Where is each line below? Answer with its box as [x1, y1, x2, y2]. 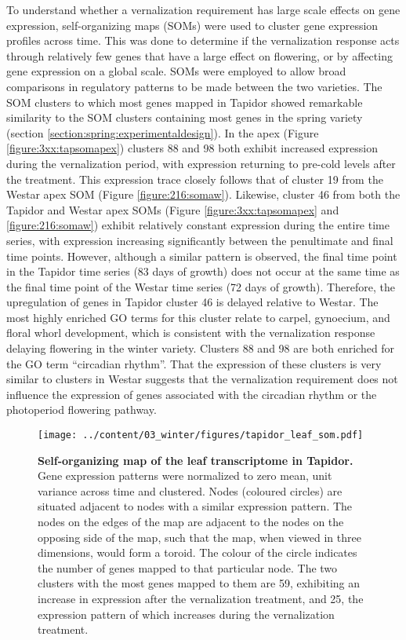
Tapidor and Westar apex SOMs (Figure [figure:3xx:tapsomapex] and [6, 201, 339, 218]
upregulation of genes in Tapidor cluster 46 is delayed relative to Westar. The [6, 294, 379, 310]
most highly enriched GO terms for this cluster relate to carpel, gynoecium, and [6, 309, 390, 325]
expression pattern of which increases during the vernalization [38, 605, 335, 622]
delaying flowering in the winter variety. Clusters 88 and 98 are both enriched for [6, 340, 395, 357]
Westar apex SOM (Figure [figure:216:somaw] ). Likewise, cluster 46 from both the [6, 186, 401, 203]
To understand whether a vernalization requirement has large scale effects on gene [6, 2, 401, 17]
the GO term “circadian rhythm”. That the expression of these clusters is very [6, 355, 382, 371]
